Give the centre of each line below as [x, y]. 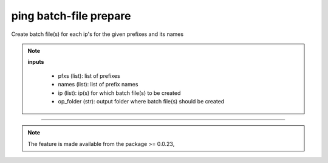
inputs [36, 62]
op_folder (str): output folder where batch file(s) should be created [141, 101]
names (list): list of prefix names [98, 85]
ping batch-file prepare [71, 16]
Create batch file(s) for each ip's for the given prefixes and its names [97, 34]
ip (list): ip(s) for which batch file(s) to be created [119, 93]
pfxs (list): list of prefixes [89, 75]
